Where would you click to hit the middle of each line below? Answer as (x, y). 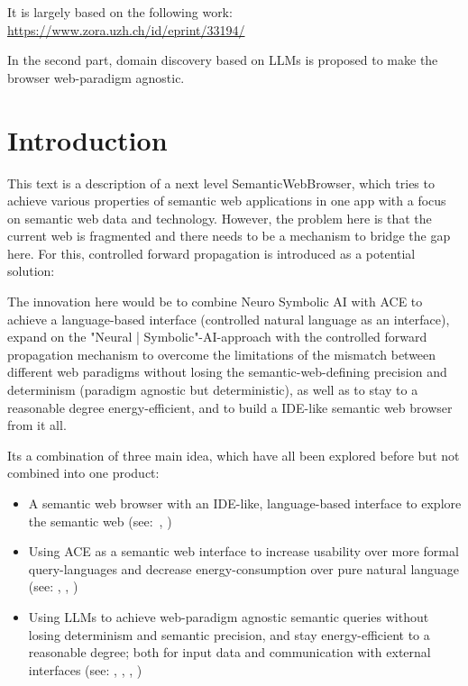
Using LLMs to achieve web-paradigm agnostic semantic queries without (229, 616)
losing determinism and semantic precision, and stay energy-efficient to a (229, 634)
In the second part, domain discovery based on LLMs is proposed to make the (223, 60)
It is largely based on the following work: (120, 12)
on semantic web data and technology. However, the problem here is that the (220, 218)
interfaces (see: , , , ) (85, 669)
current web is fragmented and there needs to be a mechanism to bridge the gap (229, 236)
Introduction (87, 139)
